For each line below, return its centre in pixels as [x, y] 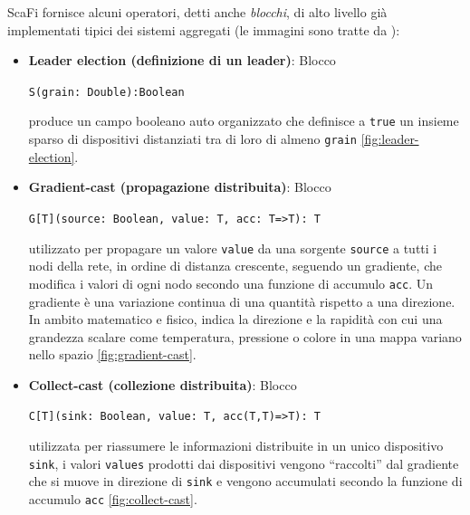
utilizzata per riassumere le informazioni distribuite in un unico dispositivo [236, 446]
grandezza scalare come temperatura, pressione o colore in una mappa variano [245, 336]
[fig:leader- [390, 139]
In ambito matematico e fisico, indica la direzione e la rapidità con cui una [235, 319]
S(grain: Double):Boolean [106, 92]
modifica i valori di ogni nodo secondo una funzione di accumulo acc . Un [231, 283]
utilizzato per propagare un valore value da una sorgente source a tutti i [233, 248]
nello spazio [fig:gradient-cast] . [112, 354]
